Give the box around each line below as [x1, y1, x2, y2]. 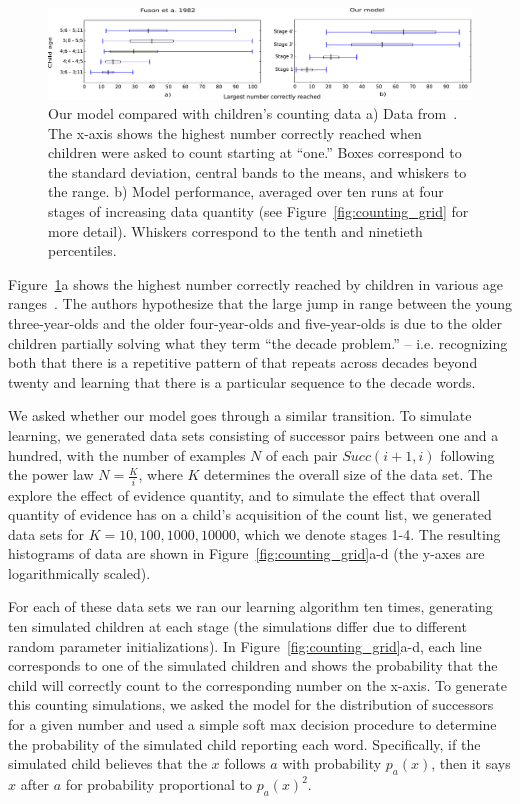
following [440, 444, 495, 465]
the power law [8, 464, 94, 485]
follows [224, 753, 266, 774]
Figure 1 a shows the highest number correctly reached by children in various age [8, 273, 504, 294]
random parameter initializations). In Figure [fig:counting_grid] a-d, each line [8, 635, 482, 656]
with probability [282, 753, 382, 774]
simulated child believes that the [8, 753, 207, 774]
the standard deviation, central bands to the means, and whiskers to [48, 161, 467, 182]
